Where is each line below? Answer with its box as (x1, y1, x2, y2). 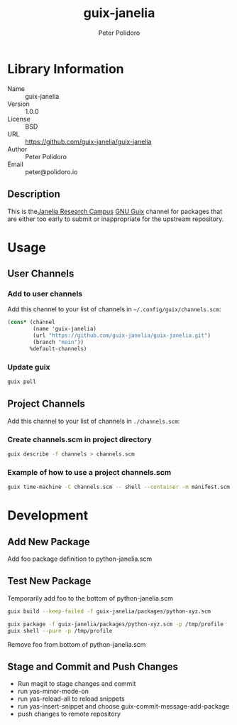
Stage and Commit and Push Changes (7, 660, 179, 672)
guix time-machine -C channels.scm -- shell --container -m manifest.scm (7, 483, 231, 491)
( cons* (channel (7, 318, 55, 326)
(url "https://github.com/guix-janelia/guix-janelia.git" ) (33, 332, 211, 339)
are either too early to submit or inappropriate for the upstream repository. (7, 215, 224, 223)
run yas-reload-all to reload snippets (17, 694, 126, 703)
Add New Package (7, 535, 90, 548)
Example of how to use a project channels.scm (7, 467, 172, 477)
